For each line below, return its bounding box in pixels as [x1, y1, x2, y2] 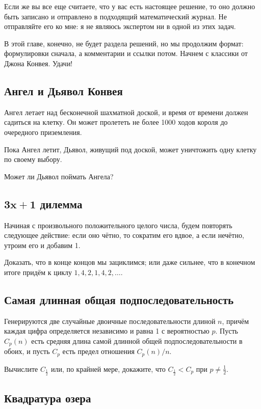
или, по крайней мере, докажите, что [50, 363, 166, 374]
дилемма [40, 196, 83, 211]
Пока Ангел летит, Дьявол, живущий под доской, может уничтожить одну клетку [4, 144, 257, 154]
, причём [222, 315, 249, 326]
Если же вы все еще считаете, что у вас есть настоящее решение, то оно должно [4, 1, 255, 11]
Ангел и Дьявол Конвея [4, 83, 123, 98]
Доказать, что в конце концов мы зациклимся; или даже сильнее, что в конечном [4, 257, 255, 267]
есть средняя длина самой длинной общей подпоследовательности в [31, 335, 243, 346]
